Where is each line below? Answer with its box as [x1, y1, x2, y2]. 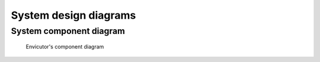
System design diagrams [11, 9, 136, 22]
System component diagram [11, 26, 126, 36]
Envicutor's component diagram [25, 43, 104, 50]
